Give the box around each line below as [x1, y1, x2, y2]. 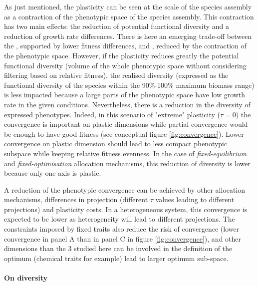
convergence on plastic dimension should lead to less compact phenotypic [4, 138, 228, 149]
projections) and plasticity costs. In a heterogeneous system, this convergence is [4, 204, 248, 214]
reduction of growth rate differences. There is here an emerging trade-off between [4, 30, 252, 41]
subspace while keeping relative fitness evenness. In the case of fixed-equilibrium [4, 148, 247, 158]
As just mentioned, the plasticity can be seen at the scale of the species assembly [4, 1, 252, 11]
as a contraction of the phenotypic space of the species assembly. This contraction [4, 11, 254, 21]
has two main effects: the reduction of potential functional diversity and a [4, 21, 230, 31]
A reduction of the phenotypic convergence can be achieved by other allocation [4, 184, 246, 195]
